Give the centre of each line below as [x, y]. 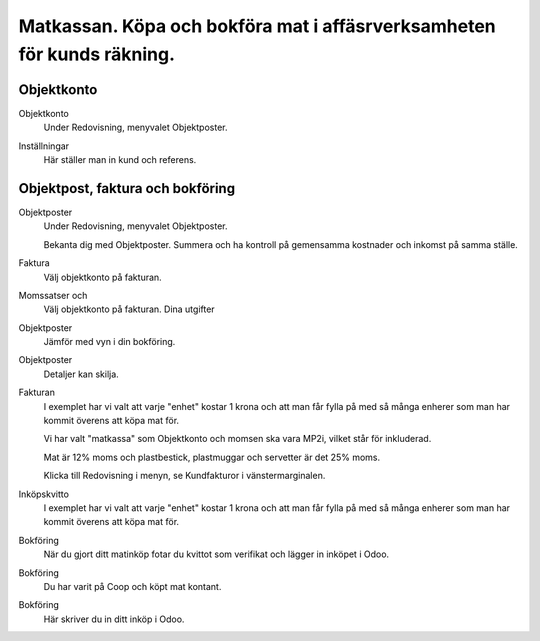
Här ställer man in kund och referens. [120, 160]
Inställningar [44, 146]
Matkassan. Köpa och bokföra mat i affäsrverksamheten [257, 26]
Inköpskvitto [44, 494]
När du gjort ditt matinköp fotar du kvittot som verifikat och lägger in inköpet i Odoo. [216, 554]
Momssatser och [53, 295]
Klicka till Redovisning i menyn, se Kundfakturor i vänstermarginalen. [184, 476]
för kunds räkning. [96, 54]
